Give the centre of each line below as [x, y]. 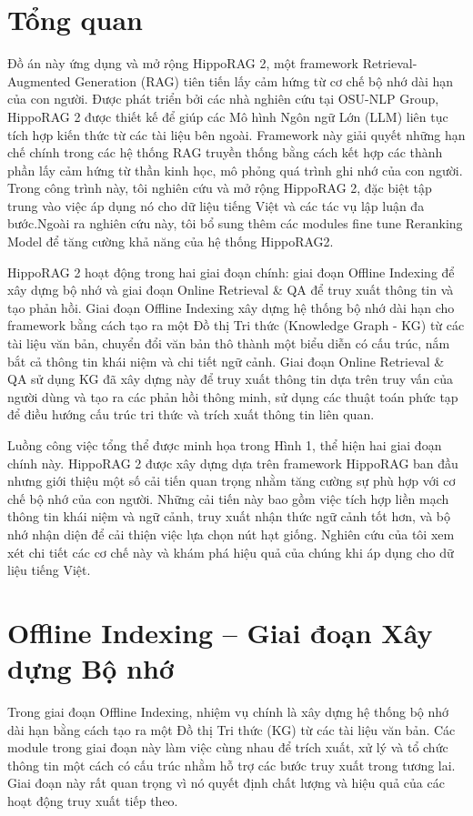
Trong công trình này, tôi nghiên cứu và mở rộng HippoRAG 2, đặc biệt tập [220, 188]
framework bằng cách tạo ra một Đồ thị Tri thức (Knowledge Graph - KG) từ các [236, 325]
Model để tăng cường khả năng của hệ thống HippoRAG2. [171, 242]
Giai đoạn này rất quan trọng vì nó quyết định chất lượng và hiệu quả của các [226, 783]
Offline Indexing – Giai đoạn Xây [220, 632]
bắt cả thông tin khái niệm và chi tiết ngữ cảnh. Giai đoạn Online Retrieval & [226, 361]
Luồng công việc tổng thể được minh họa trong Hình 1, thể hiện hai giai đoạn [225, 445]
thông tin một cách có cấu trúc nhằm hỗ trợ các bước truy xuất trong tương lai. [231, 765]
